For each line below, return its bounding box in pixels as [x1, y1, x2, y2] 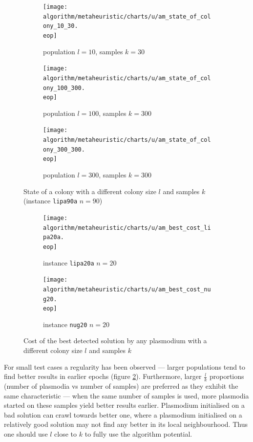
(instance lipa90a [23, 196, 78, 206]
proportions [209, 371, 244, 381]
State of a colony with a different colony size [23, 186, 156, 196]
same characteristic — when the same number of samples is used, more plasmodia [4, 390, 249, 400]
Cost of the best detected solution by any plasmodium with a [23, 335, 207, 346]
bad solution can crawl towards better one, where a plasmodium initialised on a [4, 409, 242, 420]
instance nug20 [43, 319, 87, 329]
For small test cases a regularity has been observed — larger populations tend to [4, 361, 246, 372]
